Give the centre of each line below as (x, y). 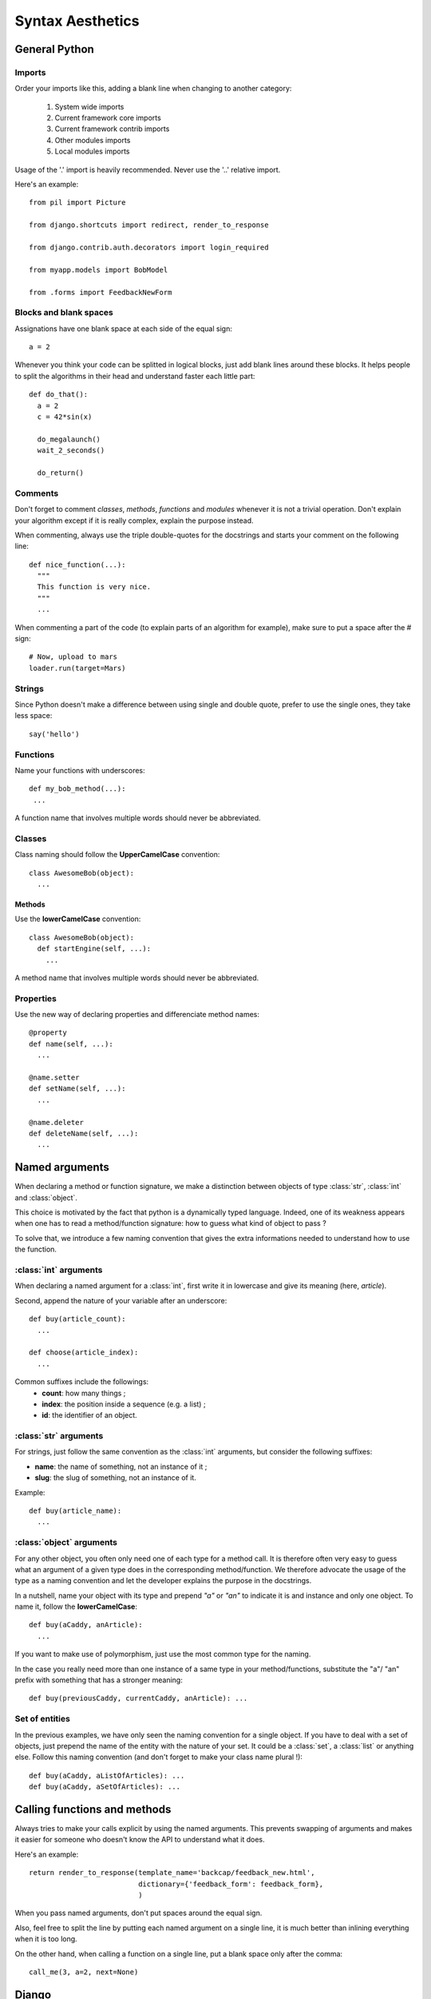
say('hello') (54, 734)
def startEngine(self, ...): (94, 949)
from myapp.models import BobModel (99, 269)
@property (48, 1033)
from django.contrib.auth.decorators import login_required (149, 247)
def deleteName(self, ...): (84, 1133)
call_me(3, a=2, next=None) (84, 1972)
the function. (36, 1249)
